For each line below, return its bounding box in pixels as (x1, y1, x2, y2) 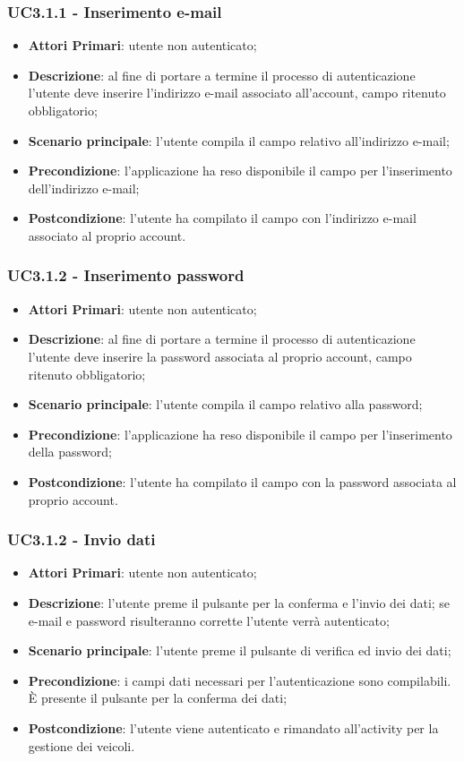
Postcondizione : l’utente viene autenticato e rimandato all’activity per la (28, 718, 439, 737)
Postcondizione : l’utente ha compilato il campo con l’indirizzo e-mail (28, 209, 417, 227)
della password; (28, 442, 112, 461)
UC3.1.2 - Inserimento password (7, 264, 245, 286)
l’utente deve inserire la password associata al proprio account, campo (28, 346, 412, 365)
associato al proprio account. (28, 226, 186, 244)
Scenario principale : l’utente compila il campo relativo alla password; (28, 395, 423, 414)
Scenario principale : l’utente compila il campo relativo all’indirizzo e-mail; (28, 131, 450, 150)
